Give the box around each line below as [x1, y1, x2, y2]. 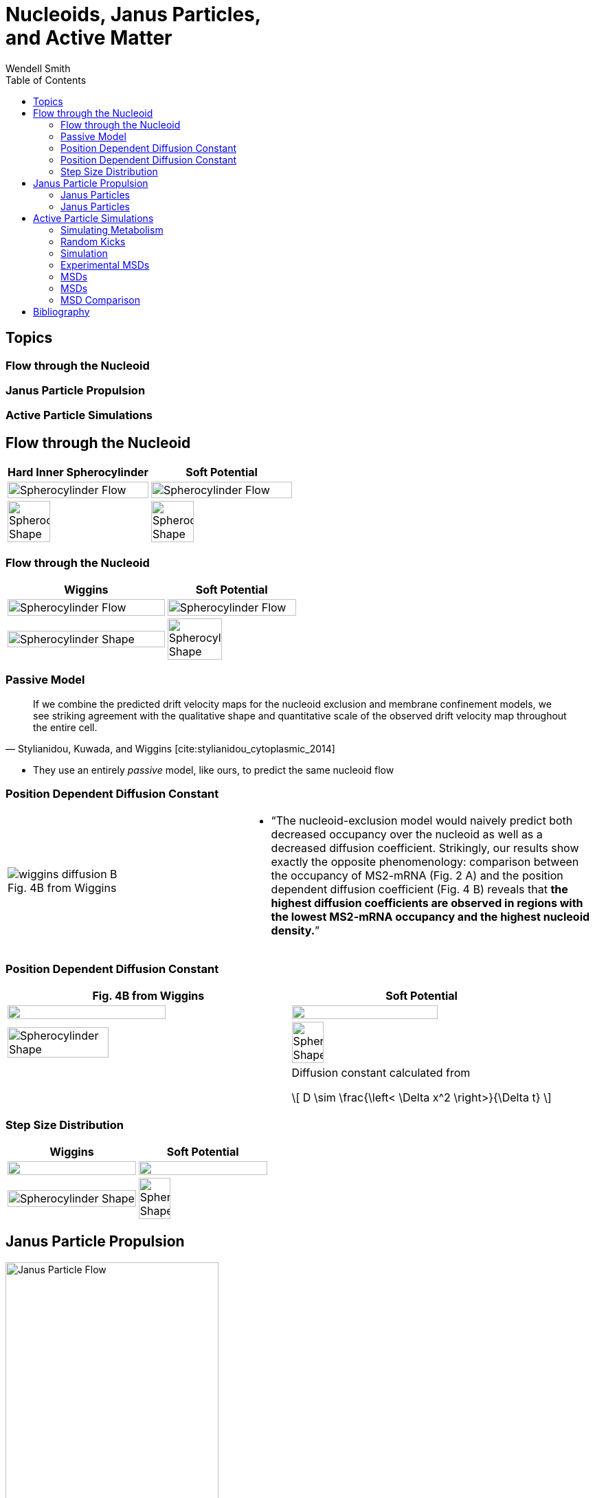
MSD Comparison [60, 293, 140, 306]
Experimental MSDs [60, 258, 150, 271]
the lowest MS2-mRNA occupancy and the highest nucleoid [271, 910, 590, 924]
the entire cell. [33, 721, 98, 733]
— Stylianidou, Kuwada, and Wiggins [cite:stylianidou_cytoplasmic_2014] [5, 742, 335, 754]
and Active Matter [5, 26, 172, 49]
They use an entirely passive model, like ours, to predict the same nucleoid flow [33, 763, 394, 776]
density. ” [271, 924, 320, 938]
